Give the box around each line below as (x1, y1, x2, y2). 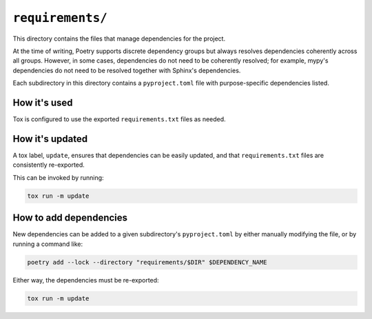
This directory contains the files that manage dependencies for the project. (12, 34, 226, 43)
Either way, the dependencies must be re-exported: (12, 276, 159, 284)
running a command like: (12, 240, 83, 248)
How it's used (12, 96, 73, 108)
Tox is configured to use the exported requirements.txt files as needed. (12, 115, 227, 123)
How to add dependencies (12, 212, 127, 224)
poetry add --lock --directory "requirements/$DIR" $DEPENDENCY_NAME (27, 258, 267, 266)
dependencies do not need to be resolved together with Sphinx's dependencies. (12, 66, 241, 74)
